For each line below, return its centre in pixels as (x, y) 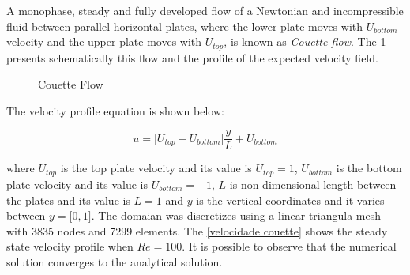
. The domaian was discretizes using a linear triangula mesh (236, 215)
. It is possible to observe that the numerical (289, 246)
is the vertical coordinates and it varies (290, 200)
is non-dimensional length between (313, 184)
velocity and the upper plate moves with (104, 41)
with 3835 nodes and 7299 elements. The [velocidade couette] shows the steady (197, 230)
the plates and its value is (68, 200)
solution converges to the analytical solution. (115, 261)
